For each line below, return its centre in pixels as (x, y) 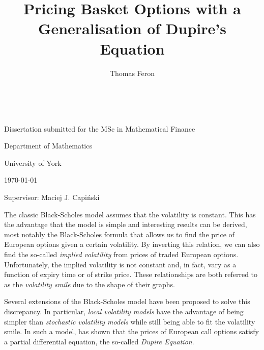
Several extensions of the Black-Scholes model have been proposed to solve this (127, 301)
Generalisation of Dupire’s (132, 28)
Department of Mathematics (48, 146)
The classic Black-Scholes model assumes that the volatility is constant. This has (130, 214)
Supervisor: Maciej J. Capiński (52, 197)
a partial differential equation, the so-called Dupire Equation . (99, 341)
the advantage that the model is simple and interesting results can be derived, (126, 224)
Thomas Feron (132, 73)
